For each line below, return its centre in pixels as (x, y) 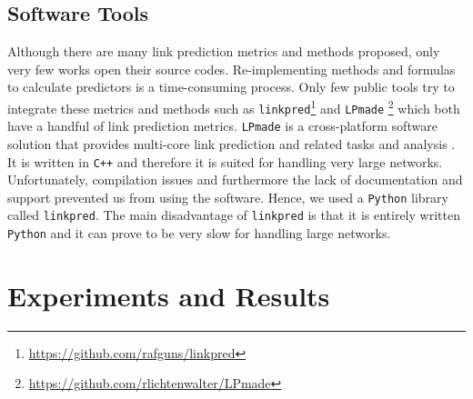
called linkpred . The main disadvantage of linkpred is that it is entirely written (234, 215)
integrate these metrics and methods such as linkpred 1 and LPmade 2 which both (234, 106)
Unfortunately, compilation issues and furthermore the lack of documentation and (235, 180)
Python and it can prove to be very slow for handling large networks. (199, 233)
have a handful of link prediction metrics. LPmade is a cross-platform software (222, 126)
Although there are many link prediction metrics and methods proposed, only (224, 51)
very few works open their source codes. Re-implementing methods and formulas (231, 69)
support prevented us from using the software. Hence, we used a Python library (228, 197)
